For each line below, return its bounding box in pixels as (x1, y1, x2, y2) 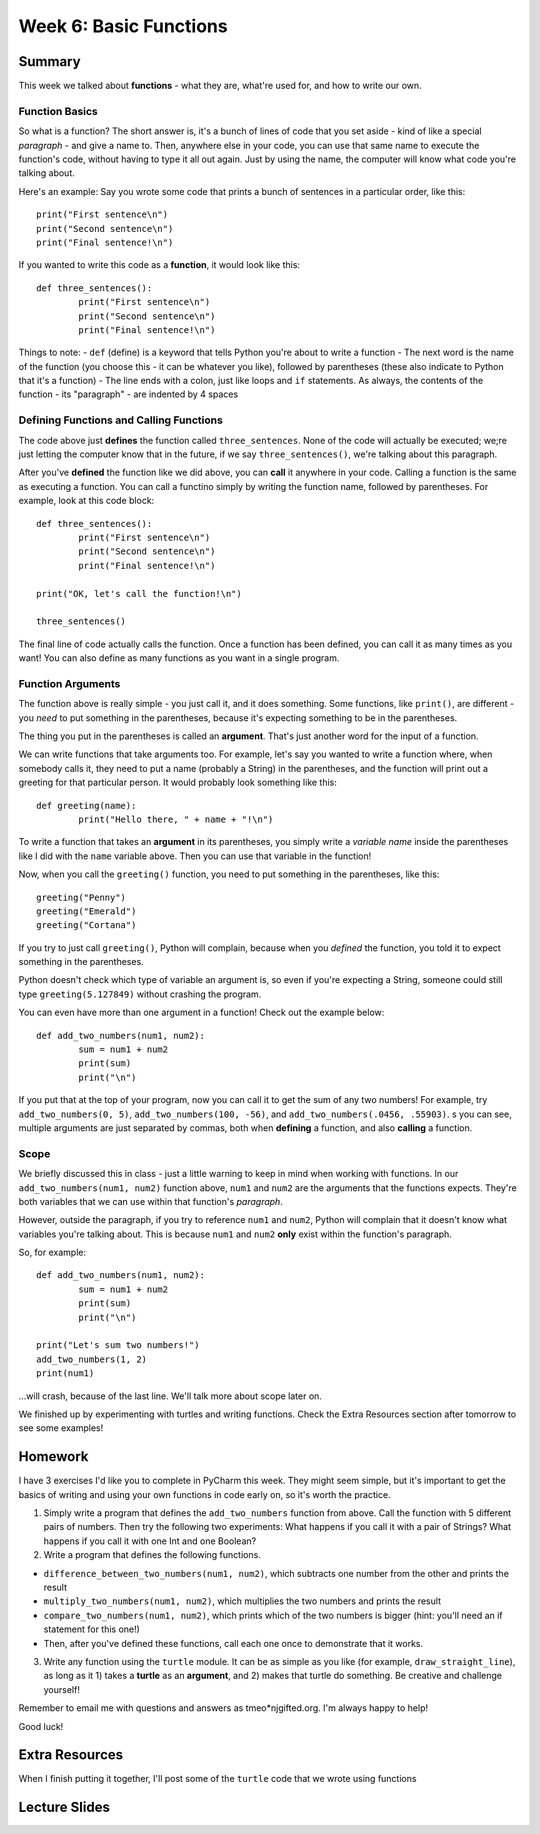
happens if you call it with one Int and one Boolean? (43, 1535, 257, 1547)
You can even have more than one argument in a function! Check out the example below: (18, 1006, 385, 1019)
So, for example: (18, 1246, 87, 1259)
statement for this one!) (43, 1623, 140, 1635)
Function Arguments (18, 676, 121, 690)
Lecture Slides (18, 1799, 110, 1816)
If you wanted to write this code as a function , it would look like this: (18, 259, 300, 271)
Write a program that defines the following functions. (43, 1549, 262, 1561)
